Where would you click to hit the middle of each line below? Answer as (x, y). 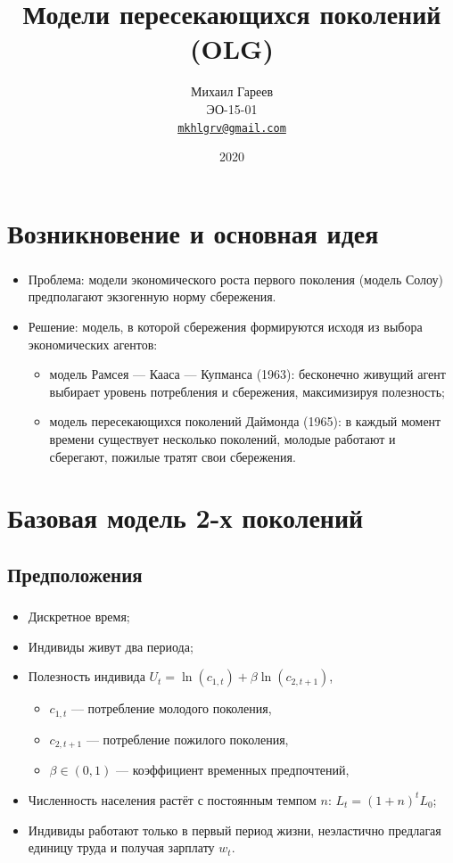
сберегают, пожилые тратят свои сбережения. (173, 456)
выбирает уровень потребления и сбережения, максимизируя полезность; (247, 391)
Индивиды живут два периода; (111, 646)
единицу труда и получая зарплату (121, 847)
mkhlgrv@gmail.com (232, 128)
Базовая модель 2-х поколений (185, 518)
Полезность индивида (86, 676)
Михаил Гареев (232, 91)
